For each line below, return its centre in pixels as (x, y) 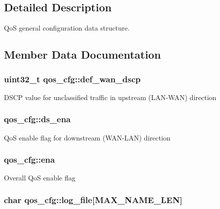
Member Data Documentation (83, 54)
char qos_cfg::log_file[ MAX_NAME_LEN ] (93, 199)
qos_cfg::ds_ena (37, 119)
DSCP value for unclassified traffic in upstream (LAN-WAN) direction (110, 97)
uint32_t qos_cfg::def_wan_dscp (73, 79)
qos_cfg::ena (30, 159)
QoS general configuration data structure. (67, 28)
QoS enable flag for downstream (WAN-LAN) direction (87, 137)
